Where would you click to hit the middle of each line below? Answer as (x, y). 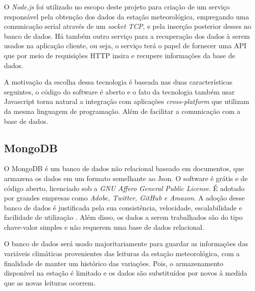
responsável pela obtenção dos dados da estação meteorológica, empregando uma (127, 16)
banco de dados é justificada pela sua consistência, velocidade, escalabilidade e (123, 207)
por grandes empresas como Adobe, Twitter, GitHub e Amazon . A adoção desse (125, 198)
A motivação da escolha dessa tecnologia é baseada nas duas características (118, 82)
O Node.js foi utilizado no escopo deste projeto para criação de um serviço (117, 6)
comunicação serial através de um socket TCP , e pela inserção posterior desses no (128, 26)
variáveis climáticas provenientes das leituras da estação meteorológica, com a (122, 253)
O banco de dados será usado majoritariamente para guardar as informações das (126, 243)
